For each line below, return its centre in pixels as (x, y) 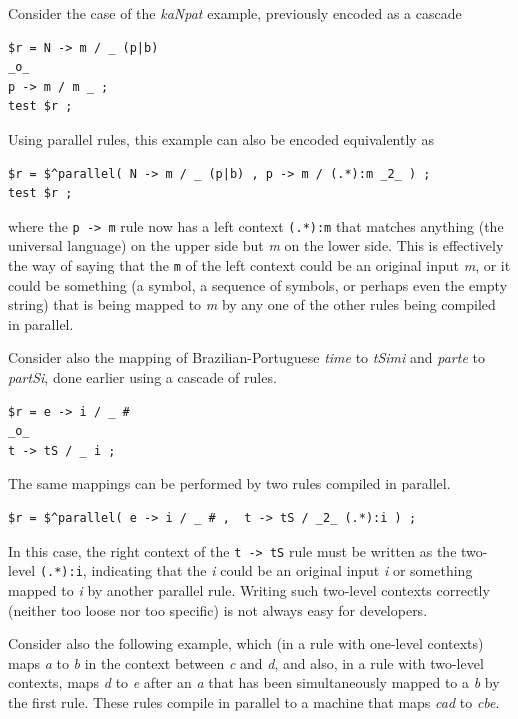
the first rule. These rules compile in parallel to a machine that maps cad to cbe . (254, 701)
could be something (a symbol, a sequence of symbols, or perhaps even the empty (258, 284)
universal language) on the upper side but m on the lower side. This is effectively (256, 245)
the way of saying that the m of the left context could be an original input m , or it (259, 265)
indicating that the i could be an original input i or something (282, 570)
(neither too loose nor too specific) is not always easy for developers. (218, 609)
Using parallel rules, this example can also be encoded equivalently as (221, 138)
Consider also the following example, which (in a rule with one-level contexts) (246, 643)
